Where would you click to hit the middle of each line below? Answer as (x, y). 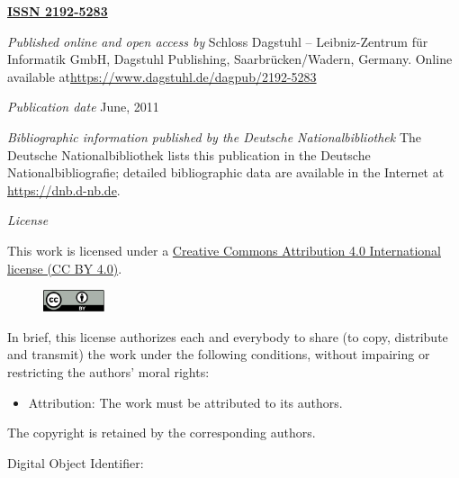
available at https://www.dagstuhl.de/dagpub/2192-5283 (162, 76)
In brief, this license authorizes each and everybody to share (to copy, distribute (228, 336)
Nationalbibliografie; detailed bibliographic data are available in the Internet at (226, 172)
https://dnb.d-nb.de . (64, 189)
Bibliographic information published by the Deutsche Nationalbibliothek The (215, 136)
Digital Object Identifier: (76, 462)
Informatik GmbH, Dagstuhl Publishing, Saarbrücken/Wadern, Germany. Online (230, 59)
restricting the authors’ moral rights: (108, 371)
